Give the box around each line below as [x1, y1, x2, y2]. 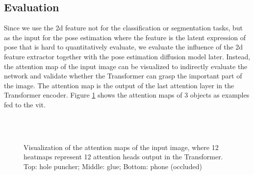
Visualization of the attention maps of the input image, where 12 [24, 142, 219, 152]
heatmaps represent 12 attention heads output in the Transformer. [24, 151, 223, 162]
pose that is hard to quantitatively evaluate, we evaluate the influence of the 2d [4, 42, 243, 52]
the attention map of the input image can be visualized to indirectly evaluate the [4, 61, 248, 71]
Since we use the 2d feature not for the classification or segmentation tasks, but [4, 23, 243, 33]
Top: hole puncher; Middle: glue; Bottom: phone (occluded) [24, 161, 202, 171]
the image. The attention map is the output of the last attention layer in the [4, 80, 234, 90]
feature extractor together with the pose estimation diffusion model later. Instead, [4, 51, 251, 61]
